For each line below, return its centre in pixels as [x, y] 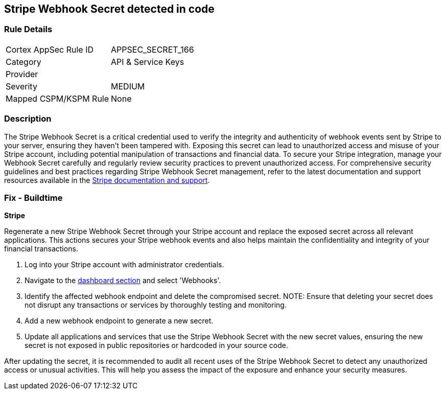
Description [28, 119]
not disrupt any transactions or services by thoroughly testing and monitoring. [156, 305]
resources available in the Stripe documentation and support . [107, 180]
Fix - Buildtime [33, 198]
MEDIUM [128, 86]
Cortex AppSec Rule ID [50, 49]
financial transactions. [41, 249]
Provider [22, 74]
